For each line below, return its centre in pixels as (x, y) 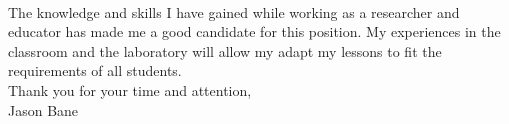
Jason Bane (43, 109)
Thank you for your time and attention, (130, 89)
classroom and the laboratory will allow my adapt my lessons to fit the (225, 50)
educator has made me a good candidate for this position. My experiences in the (254, 31)
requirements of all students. (95, 70)
